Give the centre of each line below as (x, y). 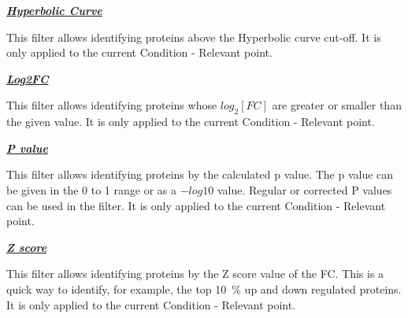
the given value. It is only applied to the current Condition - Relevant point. (191, 122)
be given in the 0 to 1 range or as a (91, 189)
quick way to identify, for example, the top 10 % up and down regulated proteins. (204, 288)
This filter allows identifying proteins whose (112, 105)
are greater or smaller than (337, 105)
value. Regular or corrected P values (304, 189)
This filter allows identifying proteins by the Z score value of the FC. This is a (195, 274)
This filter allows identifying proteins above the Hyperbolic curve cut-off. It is (194, 37)
